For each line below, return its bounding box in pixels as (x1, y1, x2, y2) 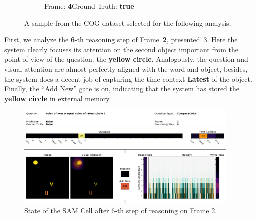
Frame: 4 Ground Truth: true (44, 1, 134, 11)
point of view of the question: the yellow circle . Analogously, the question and (4, 54, 248, 64)
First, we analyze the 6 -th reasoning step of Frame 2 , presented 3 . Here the (4, 34, 238, 45)
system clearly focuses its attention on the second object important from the (4, 44, 238, 54)
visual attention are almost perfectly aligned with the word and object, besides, (4, 63, 248, 74)
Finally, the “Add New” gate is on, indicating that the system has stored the (4, 83, 239, 94)
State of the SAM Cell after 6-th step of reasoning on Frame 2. (24, 205, 217, 215)
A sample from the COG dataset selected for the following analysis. (24, 17, 231, 28)
